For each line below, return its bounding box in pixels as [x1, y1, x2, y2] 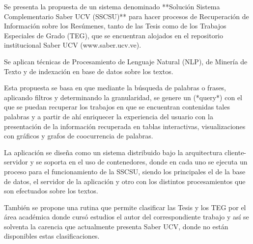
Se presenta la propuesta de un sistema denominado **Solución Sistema [4, 1, 220, 11]
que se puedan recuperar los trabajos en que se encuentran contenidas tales [4, 102, 230, 112]
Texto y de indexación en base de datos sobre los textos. [4, 66, 173, 76]
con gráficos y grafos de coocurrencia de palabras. [4, 131, 153, 141]
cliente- [225, 147, 247, 157]
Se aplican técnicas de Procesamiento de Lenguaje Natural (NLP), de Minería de [4, 56, 248, 66]
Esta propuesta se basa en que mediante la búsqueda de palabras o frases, [4, 82, 226, 93]
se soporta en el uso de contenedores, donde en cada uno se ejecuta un [36, 157, 248, 167]
